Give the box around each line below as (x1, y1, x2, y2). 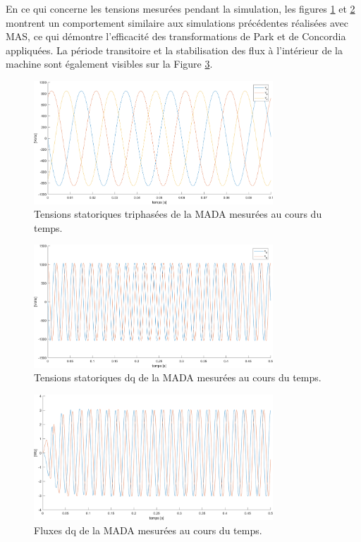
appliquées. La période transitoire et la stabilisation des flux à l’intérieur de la (6, 42, 343, 57)
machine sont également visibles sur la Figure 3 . (6, 56, 213, 71)
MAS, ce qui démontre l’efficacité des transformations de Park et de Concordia (6, 29, 346, 44)
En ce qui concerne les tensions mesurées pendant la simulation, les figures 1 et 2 (6, 1, 355, 16)
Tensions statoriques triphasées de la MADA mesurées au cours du (34, 207, 322, 221)
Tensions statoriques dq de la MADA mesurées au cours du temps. (34, 370, 322, 385)
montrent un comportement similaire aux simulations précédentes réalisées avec (6, 15, 348, 30)
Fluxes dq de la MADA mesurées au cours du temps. (34, 522, 262, 537)
